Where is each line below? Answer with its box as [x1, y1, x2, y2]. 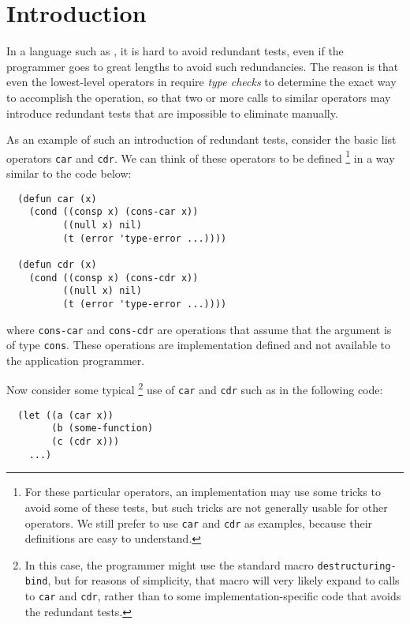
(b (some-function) [51, 423, 154, 434]
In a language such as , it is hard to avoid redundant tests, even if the [6, 43, 344, 59]
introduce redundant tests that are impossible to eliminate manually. [6, 104, 338, 121]
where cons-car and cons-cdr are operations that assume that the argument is [6, 321, 392, 337]
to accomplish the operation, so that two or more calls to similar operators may [6, 88, 391, 105]
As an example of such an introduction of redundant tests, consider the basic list [6, 131, 397, 148]
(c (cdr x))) [51, 436, 120, 448]
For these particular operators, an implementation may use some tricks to [24, 483, 381, 500]
